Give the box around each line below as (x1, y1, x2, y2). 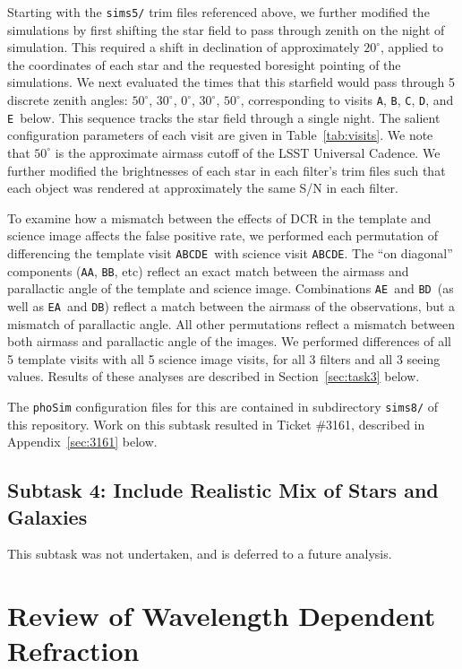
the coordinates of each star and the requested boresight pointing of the (7, 55, 401, 74)
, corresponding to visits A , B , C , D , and (240, 91, 454, 109)
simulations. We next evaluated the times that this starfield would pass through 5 (7, 73, 455, 91)
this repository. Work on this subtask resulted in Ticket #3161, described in (7, 414, 425, 433)
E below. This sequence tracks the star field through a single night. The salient (7, 108, 441, 126)
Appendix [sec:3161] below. (7, 432, 158, 451)
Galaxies (7, 502, 88, 530)
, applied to (381, 38, 444, 56)
